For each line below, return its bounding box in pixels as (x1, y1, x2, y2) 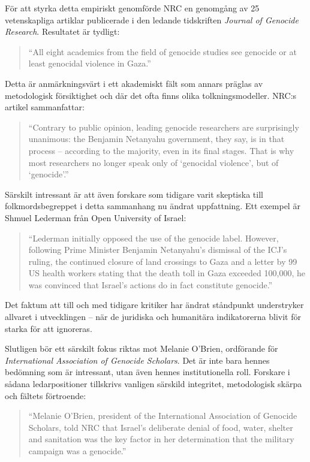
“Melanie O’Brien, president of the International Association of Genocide (28, 409, 297, 422)
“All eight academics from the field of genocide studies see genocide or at (28, 45, 297, 58)
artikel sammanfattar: (5, 101, 85, 113)
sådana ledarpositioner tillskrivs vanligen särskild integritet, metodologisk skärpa (5, 378, 302, 390)
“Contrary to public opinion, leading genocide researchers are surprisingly (28, 120, 299, 133)
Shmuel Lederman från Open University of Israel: (5, 211, 186, 224)
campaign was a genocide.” (28, 445, 127, 457)
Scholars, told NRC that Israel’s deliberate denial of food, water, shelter (28, 421, 293, 433)
